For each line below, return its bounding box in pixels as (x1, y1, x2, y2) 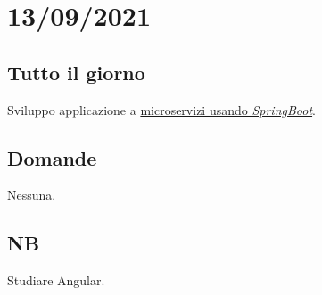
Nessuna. (7, 185, 56, 204)
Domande (7, 143, 97, 171)
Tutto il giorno (7, 58, 145, 86)
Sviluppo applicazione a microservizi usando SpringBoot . (7, 100, 316, 119)
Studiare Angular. (7, 271, 105, 290)
